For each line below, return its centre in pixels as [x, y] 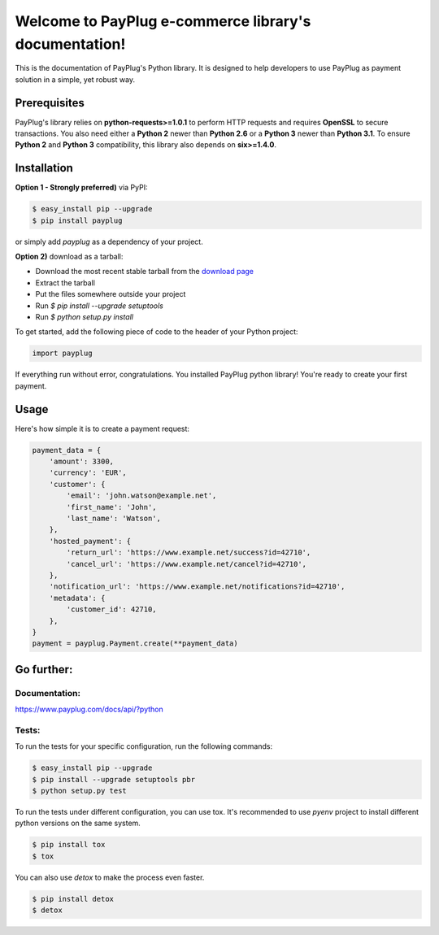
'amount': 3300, [81, 462]
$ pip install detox [73, 899]
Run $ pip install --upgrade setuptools [100, 306]
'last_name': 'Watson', [114, 519]
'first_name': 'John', [112, 507]
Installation [44, 168]
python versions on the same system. [78, 823]
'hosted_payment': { [90, 541]
